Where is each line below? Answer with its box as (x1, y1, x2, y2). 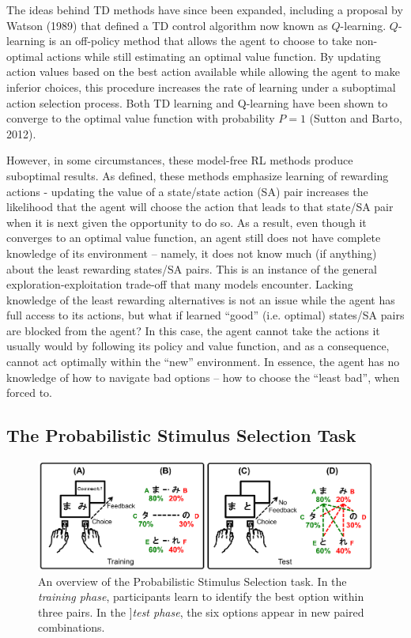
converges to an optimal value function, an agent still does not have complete (6, 229, 381, 246)
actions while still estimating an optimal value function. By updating (47, 47, 381, 64)
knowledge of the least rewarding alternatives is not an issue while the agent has (6, 291, 395, 308)
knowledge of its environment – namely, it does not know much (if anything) (6, 244, 377, 261)
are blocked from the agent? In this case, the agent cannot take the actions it (6, 322, 380, 338)
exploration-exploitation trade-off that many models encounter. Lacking (6, 276, 353, 293)
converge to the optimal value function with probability (6, 110, 275, 126)
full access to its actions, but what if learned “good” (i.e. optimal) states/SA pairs (6, 307, 405, 323)
